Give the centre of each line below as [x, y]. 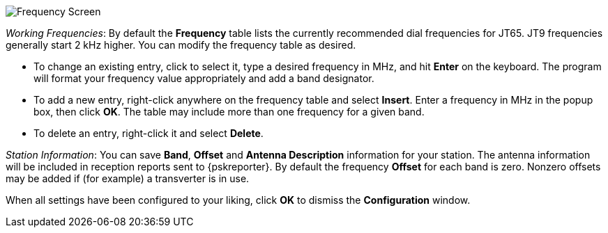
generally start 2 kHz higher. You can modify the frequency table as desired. [181, 45]
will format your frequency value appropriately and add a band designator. [204, 78]
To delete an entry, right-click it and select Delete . [149, 133]
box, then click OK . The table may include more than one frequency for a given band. [229, 112]
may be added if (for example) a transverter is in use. [128, 178]
